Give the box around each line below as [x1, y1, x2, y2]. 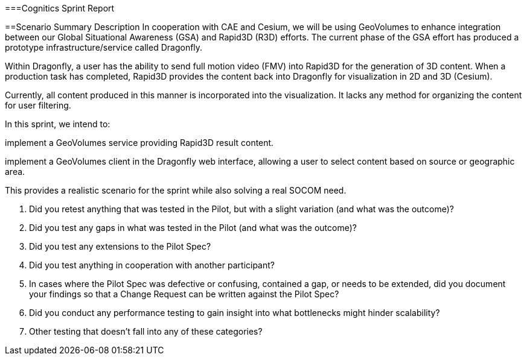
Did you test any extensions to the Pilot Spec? [29, 241, 211, 251]
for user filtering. [5, 100, 71, 110]
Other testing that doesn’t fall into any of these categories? [29, 326, 263, 336]
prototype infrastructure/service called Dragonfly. [5, 42, 203, 52]
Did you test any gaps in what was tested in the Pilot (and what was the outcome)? [29, 223, 357, 233]
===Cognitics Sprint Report [5, 3, 115, 13]
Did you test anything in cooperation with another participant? [29, 260, 275, 270]
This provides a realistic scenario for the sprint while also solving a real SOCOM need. [5, 185, 347, 195]
